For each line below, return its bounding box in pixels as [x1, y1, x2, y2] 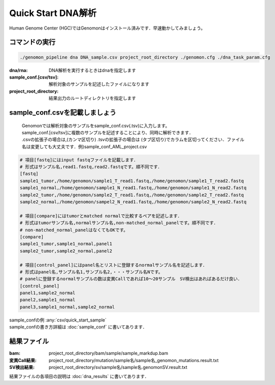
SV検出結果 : [9, 364, 35, 370]
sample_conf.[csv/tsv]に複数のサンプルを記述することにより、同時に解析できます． [21, 129, 193, 135]
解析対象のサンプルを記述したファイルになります [48, 81, 149, 87]
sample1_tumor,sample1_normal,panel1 [19, 241, 112, 247]
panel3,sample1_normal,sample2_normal [19, 304, 115, 310]
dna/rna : [9, 67, 28, 73]
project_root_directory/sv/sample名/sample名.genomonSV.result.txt [48, 364, 187, 370]
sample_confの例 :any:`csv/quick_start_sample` [9, 317, 107, 323]
